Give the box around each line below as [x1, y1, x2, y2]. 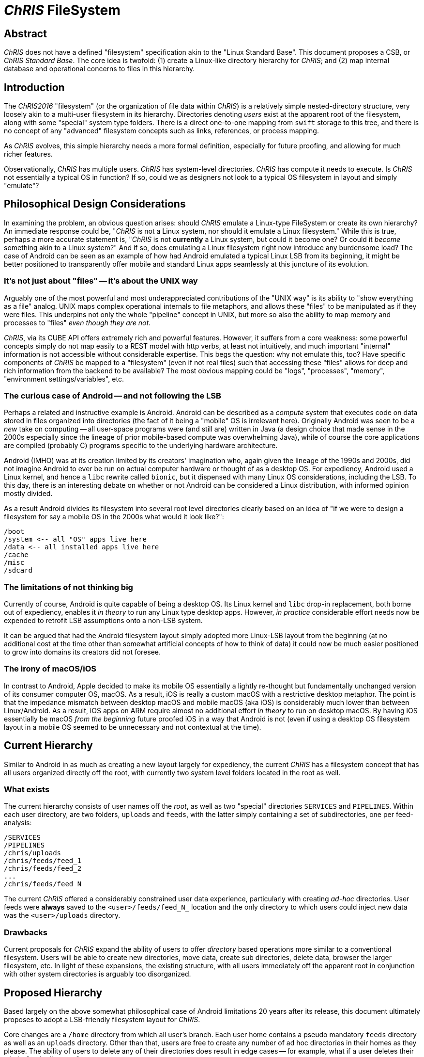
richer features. [4, 150, 53, 159]
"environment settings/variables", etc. [4, 374, 124, 383]
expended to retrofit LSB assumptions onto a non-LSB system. [4, 616, 203, 625]
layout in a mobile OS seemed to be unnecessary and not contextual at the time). [4, 722, 261, 731]
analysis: [4, 818, 32, 827]
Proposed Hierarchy [4, 986, 103, 999]
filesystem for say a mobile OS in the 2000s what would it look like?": [4, 512, 224, 521]
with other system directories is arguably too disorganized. [4, 970, 191, 978]
